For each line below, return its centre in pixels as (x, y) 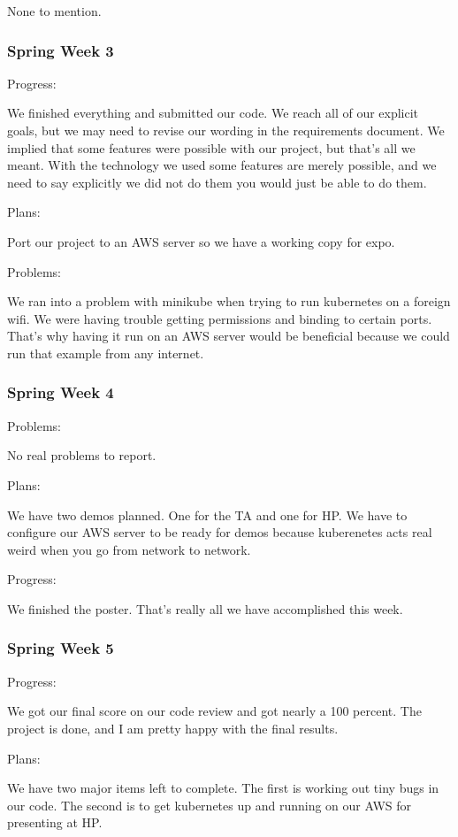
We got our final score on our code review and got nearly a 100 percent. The (214, 711)
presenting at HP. (55, 822)
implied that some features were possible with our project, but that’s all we (211, 147)
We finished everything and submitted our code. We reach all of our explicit (213, 113)
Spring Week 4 (61, 392)
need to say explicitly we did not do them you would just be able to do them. (217, 182)
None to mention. (54, 11)
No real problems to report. (82, 455)
